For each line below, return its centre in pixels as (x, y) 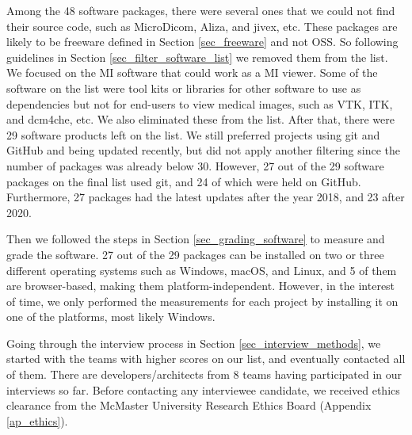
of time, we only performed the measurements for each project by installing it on (202, 301)
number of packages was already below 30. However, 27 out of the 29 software (195, 165)
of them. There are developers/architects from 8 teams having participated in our (204, 374)
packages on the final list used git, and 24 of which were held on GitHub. (184, 181)
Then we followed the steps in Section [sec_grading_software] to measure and (196, 239)
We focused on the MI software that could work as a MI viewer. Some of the (192, 72)
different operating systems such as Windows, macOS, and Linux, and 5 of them (202, 270)
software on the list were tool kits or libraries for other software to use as (184, 88)
